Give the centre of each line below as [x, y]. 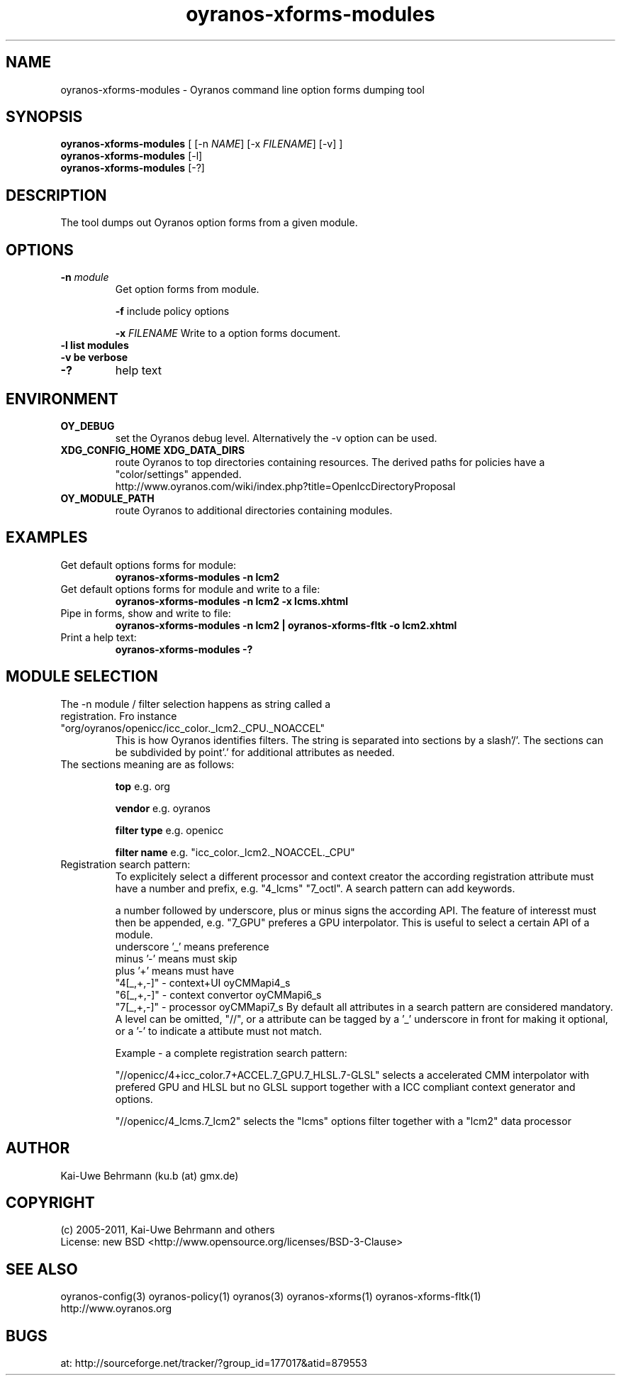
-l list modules [95, 345]
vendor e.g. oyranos [163, 808]
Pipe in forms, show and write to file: [146, 613]
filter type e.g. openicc [169, 830]
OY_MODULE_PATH [107, 498]
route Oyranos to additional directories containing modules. [254, 510]
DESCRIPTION [56, 195]
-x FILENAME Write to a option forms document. [228, 333]
